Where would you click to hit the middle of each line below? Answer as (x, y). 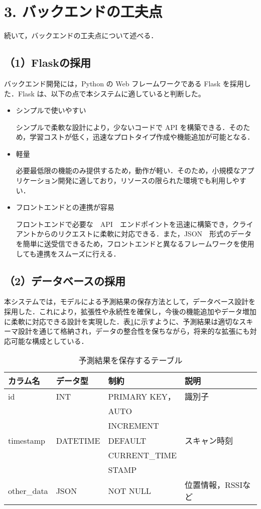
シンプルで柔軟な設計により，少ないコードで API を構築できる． (122, 127)
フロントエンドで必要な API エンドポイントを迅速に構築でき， (124, 224)
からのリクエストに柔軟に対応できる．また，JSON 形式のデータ (144, 234)
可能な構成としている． (49, 341)
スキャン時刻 (209, 441)
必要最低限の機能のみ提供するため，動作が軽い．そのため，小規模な (128, 170)
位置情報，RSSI (214, 485)
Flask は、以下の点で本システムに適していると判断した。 (111, 93)
